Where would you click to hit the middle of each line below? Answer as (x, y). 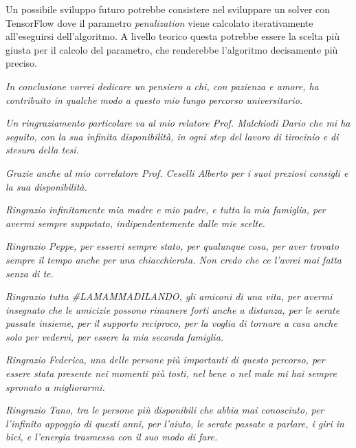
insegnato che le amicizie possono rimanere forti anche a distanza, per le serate (173, 309)
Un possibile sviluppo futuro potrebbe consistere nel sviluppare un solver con (168, 9)
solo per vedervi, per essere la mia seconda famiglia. (115, 336)
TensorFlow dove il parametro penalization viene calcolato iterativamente (159, 22)
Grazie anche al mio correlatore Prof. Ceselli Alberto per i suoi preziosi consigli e (177, 172)
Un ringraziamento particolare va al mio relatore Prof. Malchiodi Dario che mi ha (178, 123)
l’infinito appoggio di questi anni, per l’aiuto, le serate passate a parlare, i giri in (175, 423)
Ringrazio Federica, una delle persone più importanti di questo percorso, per (165, 360)
